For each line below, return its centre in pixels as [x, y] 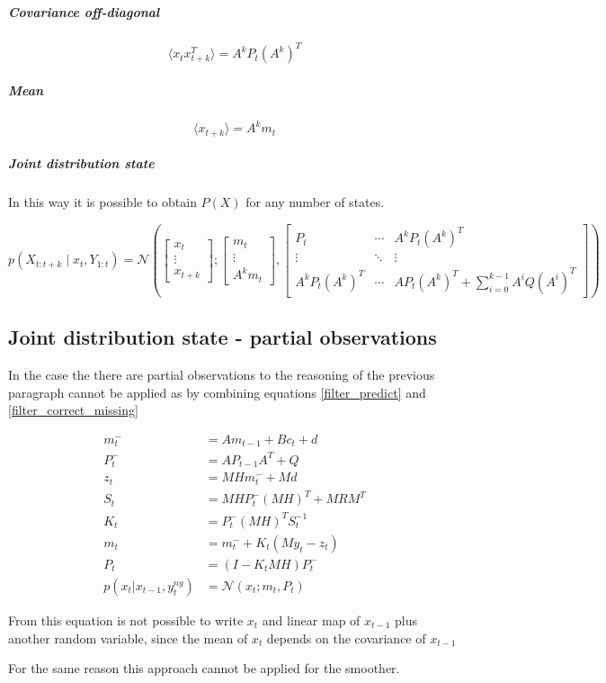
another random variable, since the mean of [128, 638]
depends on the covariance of [346, 638]
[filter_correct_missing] [73, 410]
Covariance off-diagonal [84, 11]
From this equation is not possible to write [126, 620]
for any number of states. [315, 202]
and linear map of [311, 620]
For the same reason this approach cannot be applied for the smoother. [204, 668]
